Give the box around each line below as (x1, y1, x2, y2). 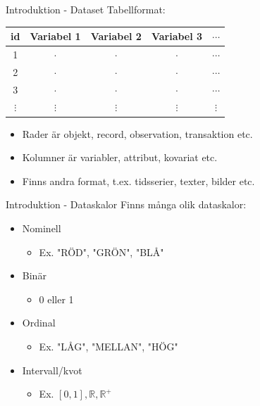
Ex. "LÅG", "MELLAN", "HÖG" (39, 338, 178, 353)
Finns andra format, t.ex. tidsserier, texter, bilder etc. (22, 173, 255, 188)
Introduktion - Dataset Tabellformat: (6, 2, 166, 16)
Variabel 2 (90, 29, 142, 44)
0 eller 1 (39, 291, 74, 306)
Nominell (22, 220, 61, 235)
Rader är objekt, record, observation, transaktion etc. (22, 126, 253, 141)
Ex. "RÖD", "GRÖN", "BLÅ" (39, 244, 164, 259)
